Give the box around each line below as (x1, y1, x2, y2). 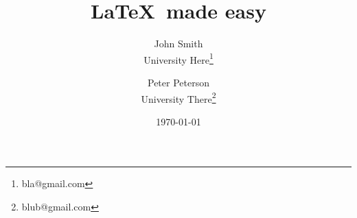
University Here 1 (143, 50, 214, 66)
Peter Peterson (148, 75, 209, 89)
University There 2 (141, 89, 216, 106)
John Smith (154, 36, 203, 51)
